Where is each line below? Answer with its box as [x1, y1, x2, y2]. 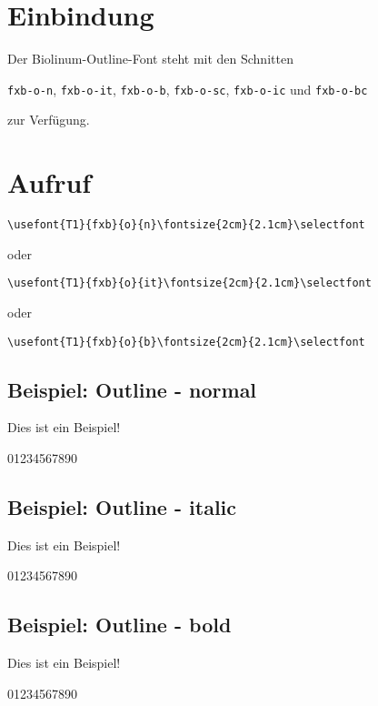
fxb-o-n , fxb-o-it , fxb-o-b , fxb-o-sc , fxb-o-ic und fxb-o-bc [7, 79, 368, 98]
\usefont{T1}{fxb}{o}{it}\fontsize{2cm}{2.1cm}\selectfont [7, 277, 372, 290]
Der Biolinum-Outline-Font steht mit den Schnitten [7, 49, 293, 68]
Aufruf [7, 164, 92, 201]
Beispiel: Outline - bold [7, 610, 232, 639]
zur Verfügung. [7, 110, 90, 129]
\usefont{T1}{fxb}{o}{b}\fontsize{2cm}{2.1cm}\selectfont [7, 335, 365, 348]
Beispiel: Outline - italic [7, 493, 237, 521]
